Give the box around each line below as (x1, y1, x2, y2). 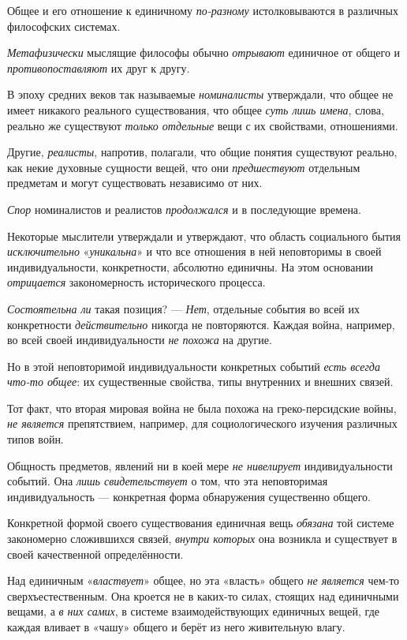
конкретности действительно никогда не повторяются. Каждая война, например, (7, 316, 395, 332)
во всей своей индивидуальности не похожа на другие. (7, 331, 272, 348)
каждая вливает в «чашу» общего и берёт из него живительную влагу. (7, 619, 345, 634)
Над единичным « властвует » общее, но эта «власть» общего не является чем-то (7, 572, 400, 589)
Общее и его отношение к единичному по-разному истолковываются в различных (7, 2, 398, 18)
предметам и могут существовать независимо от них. (7, 174, 263, 191)
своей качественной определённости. (7, 545, 184, 562)
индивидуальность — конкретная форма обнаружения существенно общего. (7, 488, 371, 504)
